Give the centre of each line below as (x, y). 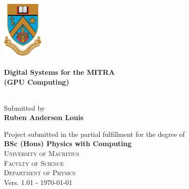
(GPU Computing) (37, 81)
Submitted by (25, 108)
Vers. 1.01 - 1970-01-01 (38, 182)
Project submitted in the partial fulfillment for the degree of (94, 134)
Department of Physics (40, 173)
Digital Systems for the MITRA (59, 72)
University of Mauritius (42, 153)
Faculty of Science (34, 163)
